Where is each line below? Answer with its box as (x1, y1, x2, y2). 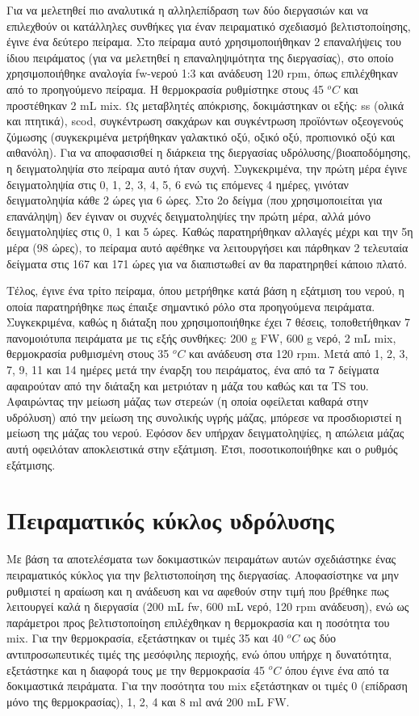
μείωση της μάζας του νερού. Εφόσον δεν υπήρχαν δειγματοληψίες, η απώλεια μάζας (6, 424, 404, 441)
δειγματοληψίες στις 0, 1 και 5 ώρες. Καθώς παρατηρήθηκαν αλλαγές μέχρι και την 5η (6, 223, 413, 240)
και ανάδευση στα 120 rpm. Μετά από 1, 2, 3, (189, 345, 409, 362)
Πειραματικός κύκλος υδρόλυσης (6, 503, 334, 537)
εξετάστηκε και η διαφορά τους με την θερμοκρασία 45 (6, 661, 266, 678)
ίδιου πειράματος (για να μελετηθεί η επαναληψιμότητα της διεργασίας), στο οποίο (6, 48, 394, 65)
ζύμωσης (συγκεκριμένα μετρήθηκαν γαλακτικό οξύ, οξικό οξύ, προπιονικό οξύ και (6, 128, 396, 145)
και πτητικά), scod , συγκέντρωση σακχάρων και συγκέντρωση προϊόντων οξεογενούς (6, 112, 404, 129)
